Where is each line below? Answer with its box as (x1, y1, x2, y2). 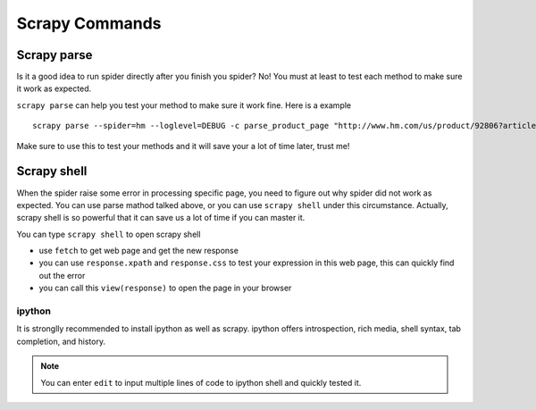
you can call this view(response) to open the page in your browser (38, 282, 292, 294)
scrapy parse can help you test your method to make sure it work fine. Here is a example (16, 99, 352, 111)
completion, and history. (16, 336, 106, 347)
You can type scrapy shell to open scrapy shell (16, 229, 201, 239)
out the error (38, 270, 86, 280)
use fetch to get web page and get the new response (38, 246, 239, 256)
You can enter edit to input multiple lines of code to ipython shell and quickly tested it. (40, 377, 362, 388)
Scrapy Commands (16, 13, 162, 33)
